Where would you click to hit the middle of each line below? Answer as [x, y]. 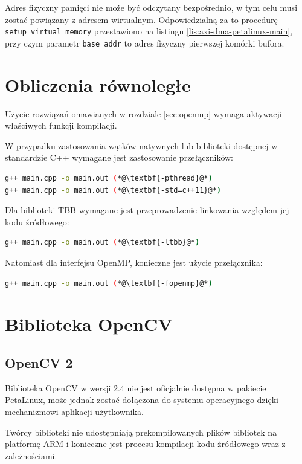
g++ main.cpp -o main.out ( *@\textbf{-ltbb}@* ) [102, 243]
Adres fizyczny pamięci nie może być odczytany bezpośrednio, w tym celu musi [151, 7]
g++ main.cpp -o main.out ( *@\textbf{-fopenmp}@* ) [109, 283]
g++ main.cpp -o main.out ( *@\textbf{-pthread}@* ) [109, 178]
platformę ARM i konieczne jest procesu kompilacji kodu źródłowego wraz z [145, 444]
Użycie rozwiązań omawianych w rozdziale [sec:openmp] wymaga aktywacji [143, 113]
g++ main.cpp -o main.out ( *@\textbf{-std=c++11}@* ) [113, 190]
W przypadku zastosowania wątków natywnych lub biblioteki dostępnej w [141, 145]
